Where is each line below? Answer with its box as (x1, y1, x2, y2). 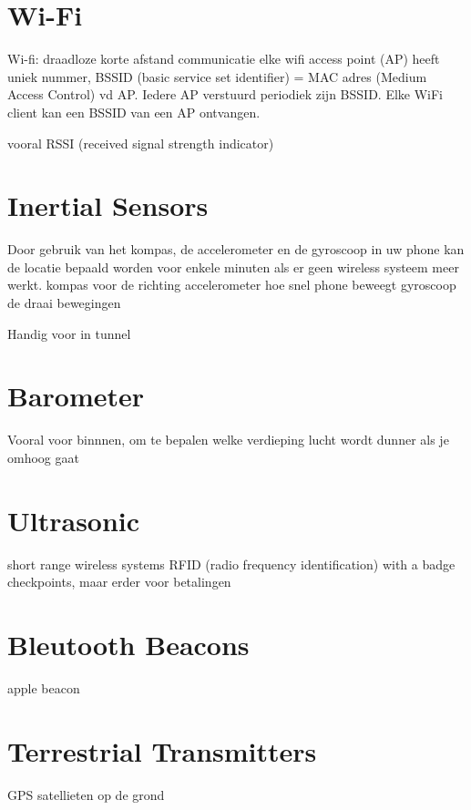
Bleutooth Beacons (7, 626, 250, 662)
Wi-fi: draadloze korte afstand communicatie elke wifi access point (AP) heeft (7, 49, 440, 68)
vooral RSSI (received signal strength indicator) (7, 133, 274, 152)
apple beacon (7, 678, 80, 697)
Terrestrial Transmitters (7, 732, 317, 769)
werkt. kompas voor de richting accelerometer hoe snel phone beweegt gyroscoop (7, 275, 456, 294)
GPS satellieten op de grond (7, 784, 165, 804)
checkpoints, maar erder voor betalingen (7, 572, 231, 591)
